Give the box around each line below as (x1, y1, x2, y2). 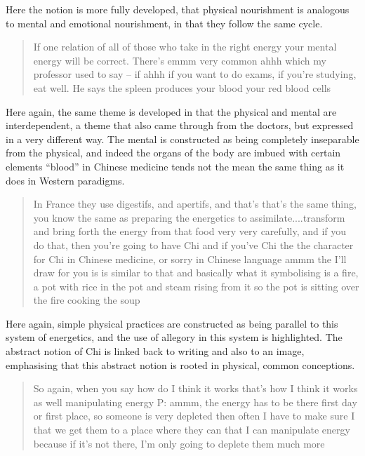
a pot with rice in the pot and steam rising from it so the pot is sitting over (33, 279, 359, 293)
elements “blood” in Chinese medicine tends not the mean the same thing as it (6, 159, 345, 173)
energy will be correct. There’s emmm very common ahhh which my (33, 53, 326, 67)
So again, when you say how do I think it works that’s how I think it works (33, 381, 358, 396)
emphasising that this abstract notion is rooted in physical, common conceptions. (6, 357, 355, 372)
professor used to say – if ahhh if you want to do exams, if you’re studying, (33, 67, 357, 81)
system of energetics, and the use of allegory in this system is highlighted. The (6, 330, 343, 344)
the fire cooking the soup (33, 293, 140, 307)
